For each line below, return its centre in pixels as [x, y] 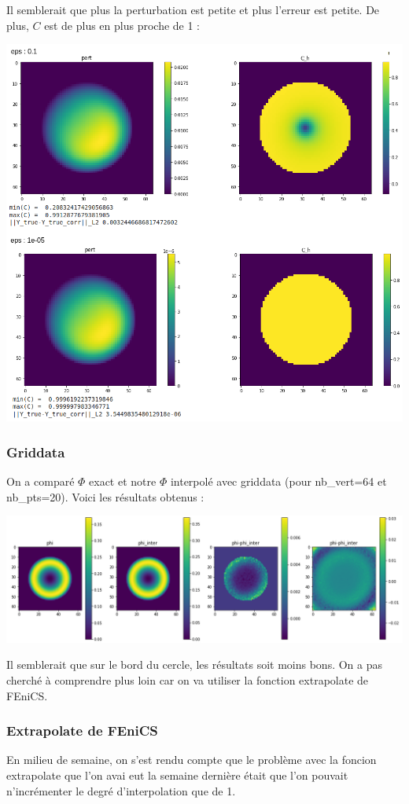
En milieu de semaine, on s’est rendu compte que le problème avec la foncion [192, 760]
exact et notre [123, 481]
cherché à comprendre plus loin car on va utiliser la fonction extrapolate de [188, 680]
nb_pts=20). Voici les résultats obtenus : [105, 496]
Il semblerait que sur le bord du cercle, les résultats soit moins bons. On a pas [195, 664]
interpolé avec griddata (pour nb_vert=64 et [278, 481]
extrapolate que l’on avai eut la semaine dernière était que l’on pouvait [177, 775]
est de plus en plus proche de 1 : [122, 25]
